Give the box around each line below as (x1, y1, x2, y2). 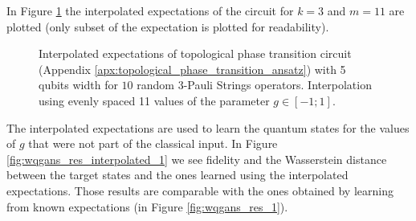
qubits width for (39, 76, 118, 93)
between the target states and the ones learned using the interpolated (6, 166, 349, 183)
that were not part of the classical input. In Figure (28, 135, 278, 152)
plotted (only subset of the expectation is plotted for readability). (6, 18, 329, 35)
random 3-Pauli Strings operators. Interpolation (137, 76, 372, 93)
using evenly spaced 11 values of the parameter (39, 92, 270, 108)
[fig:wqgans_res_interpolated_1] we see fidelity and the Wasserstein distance (6, 150, 387, 167)
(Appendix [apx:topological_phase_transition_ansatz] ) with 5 (39, 60, 346, 77)
